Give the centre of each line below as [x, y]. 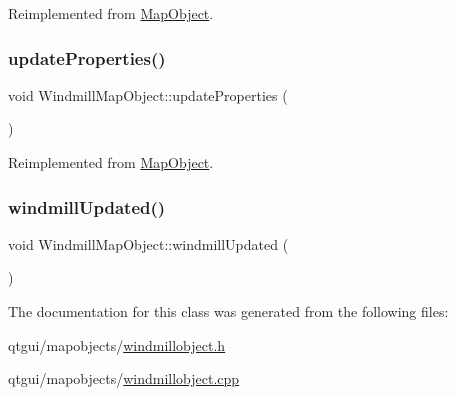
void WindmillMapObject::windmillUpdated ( [148, 243]
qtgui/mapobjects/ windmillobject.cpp [124, 378]
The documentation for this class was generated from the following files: [228, 311]
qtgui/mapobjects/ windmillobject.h [117, 344]
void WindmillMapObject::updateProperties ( [148, 94]
